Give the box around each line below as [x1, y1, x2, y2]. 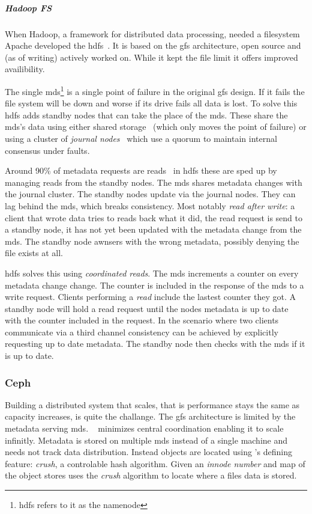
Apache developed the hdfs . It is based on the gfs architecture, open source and [5, 39, 301, 52]
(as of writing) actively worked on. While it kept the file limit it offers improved [5, 50, 298, 63]
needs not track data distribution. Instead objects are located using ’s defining [5, 445, 292, 458]
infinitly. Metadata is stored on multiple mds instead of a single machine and [5, 433, 288, 446]
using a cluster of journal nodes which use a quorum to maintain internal [5, 132, 277, 144]
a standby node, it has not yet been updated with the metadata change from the [5, 223, 302, 236]
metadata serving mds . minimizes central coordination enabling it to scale [5, 422, 284, 435]
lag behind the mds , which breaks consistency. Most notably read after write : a [5, 199, 295, 212]
